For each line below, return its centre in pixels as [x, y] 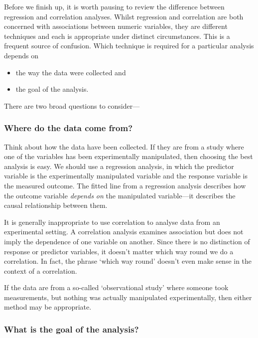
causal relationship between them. [56, 205]
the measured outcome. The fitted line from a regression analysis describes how [125, 185]
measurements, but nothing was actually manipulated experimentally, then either [128, 297]
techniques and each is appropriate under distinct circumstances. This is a [117, 36]
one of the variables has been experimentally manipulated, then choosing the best [129, 156]
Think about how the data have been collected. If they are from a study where [124, 146]
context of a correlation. [41, 270]
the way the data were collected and [71, 72]
